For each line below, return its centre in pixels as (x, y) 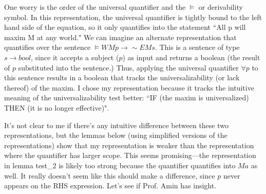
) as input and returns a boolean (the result (191, 57)
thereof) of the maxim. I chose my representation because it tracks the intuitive (129, 87)
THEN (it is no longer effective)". (57, 107)
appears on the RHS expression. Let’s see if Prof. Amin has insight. (110, 186)
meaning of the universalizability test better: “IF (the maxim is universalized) (127, 98)
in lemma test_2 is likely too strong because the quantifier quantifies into (120, 165)
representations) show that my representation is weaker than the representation (129, 145)
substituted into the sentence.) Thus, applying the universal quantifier (128, 67)
